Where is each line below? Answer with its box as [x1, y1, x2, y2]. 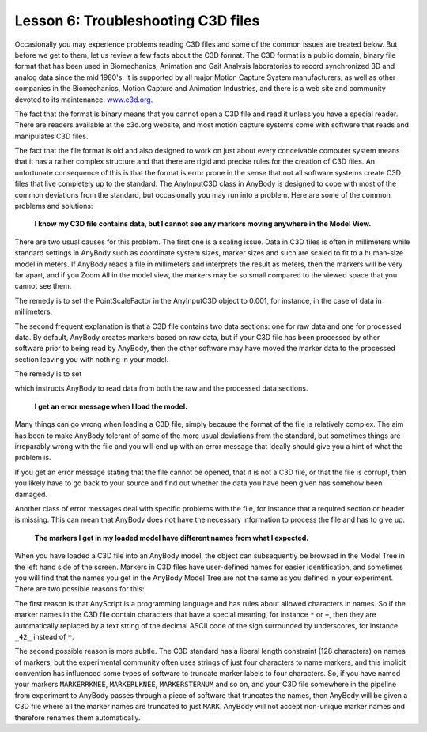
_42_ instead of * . [14, 632, 74, 641]
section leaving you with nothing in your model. [14, 354, 169, 364]
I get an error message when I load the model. [34, 402, 188, 411]
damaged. [14, 489, 47, 499]
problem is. [14, 453, 51, 462]
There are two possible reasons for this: [14, 584, 145, 594]
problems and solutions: [14, 202, 93, 211]
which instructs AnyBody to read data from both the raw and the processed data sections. [14, 383, 308, 393]
